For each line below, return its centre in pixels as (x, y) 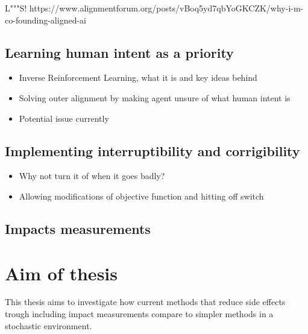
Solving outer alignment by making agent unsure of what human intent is (155, 97)
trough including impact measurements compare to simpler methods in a (139, 314)
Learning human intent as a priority (119, 52)
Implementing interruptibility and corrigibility (152, 150)
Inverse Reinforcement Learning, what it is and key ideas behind (138, 77)
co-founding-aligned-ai (46, 20)
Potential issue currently (64, 118)
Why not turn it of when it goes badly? (92, 176)
